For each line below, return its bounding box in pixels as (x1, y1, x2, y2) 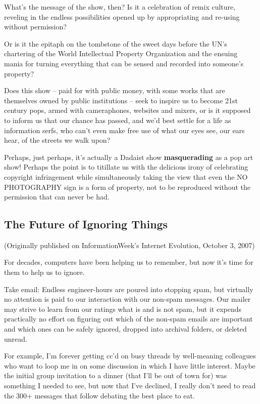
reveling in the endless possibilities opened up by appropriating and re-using (4, 11, 240, 22)
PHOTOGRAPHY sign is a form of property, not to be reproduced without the (4, 181, 250, 192)
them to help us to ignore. (4, 267, 85, 277)
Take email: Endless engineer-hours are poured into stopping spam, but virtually (4, 284, 253, 294)
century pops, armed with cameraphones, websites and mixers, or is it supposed (4, 105, 251, 115)
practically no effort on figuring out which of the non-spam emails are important (4, 313, 253, 324)
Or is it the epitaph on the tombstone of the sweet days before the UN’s (4, 38, 227, 49)
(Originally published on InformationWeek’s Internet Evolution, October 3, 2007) (4, 239, 255, 250)
